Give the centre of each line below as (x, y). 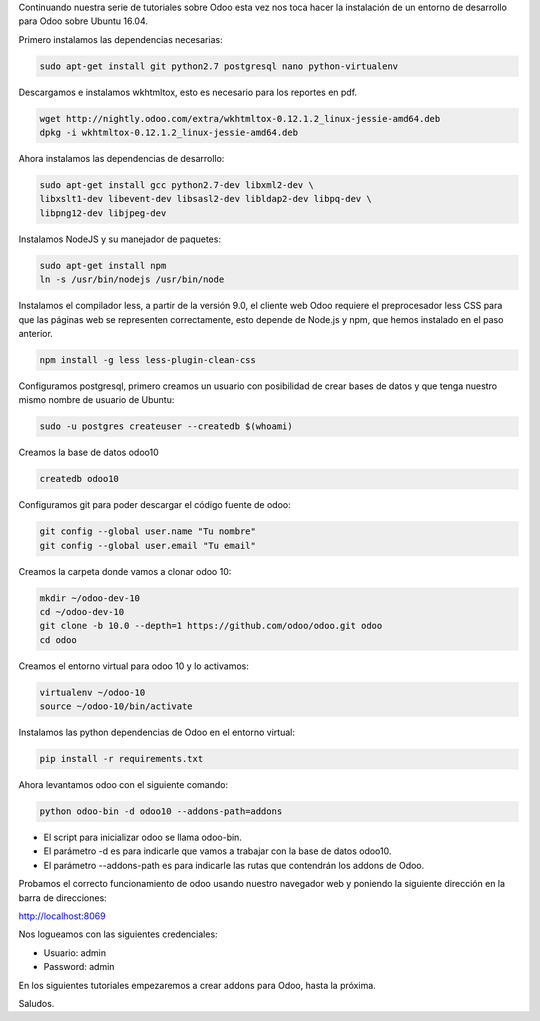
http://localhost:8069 (62, 916)
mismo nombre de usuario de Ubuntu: (96, 400)
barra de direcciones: (62, 897)
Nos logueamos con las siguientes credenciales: (118, 934)
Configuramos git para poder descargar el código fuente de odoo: (154, 505)
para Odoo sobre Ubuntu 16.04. (83, 21)
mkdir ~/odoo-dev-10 (89, 598)
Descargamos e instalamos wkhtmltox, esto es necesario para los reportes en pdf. (188, 92)
